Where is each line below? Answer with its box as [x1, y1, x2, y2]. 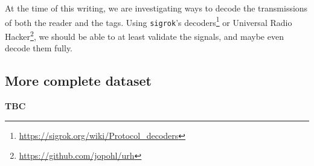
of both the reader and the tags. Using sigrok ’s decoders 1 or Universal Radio [5, 14, 292, 28]
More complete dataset [5, 71, 152, 90]
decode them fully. [5, 42, 73, 54]
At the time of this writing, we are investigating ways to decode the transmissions [5, 2, 308, 14]
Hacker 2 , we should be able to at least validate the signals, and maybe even [5, 28, 284, 42]
